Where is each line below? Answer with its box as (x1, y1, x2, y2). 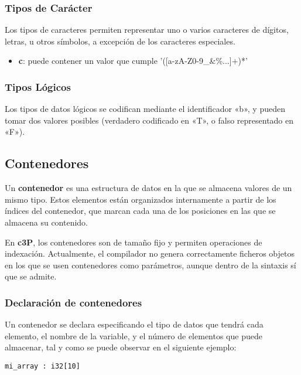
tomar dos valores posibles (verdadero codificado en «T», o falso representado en (5, 114, 294, 126)
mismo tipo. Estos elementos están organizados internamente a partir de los (5, 193, 276, 205)
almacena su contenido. (5, 216, 88, 228)
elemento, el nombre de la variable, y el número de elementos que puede (5, 329, 262, 342)
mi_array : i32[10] (5, 362, 80, 370)
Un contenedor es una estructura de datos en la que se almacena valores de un (5, 182, 292, 194)
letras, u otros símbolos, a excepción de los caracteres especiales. (5, 35, 235, 47)
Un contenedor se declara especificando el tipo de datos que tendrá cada (5, 318, 264, 330)
